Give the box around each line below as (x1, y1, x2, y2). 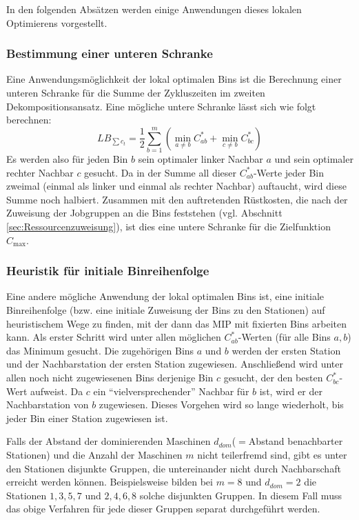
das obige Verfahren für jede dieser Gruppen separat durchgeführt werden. (6, 501, 320, 516)
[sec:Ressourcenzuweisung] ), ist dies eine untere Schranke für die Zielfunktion (6, 219, 331, 234)
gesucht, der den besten (223, 370, 323, 385)
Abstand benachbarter (248, 434, 343, 448)
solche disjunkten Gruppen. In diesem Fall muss (139, 488, 342, 502)
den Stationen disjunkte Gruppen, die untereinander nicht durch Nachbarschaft (6, 461, 341, 475)
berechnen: (6, 112, 52, 127)
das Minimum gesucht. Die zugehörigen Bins (6, 343, 194, 357)
